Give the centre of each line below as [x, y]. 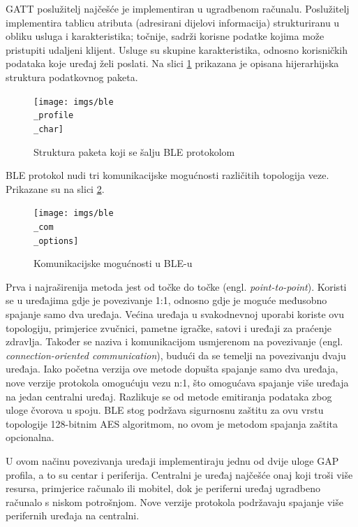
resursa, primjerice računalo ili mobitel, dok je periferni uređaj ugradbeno [163, 488]
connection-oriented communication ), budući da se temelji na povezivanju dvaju [176, 355]
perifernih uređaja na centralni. [73, 515]
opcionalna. [30, 437]
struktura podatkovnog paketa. [72, 77]
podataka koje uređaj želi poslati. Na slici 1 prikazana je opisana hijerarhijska [172, 63]
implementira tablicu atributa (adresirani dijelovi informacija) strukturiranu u [173, 22]
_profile [54, 116]
